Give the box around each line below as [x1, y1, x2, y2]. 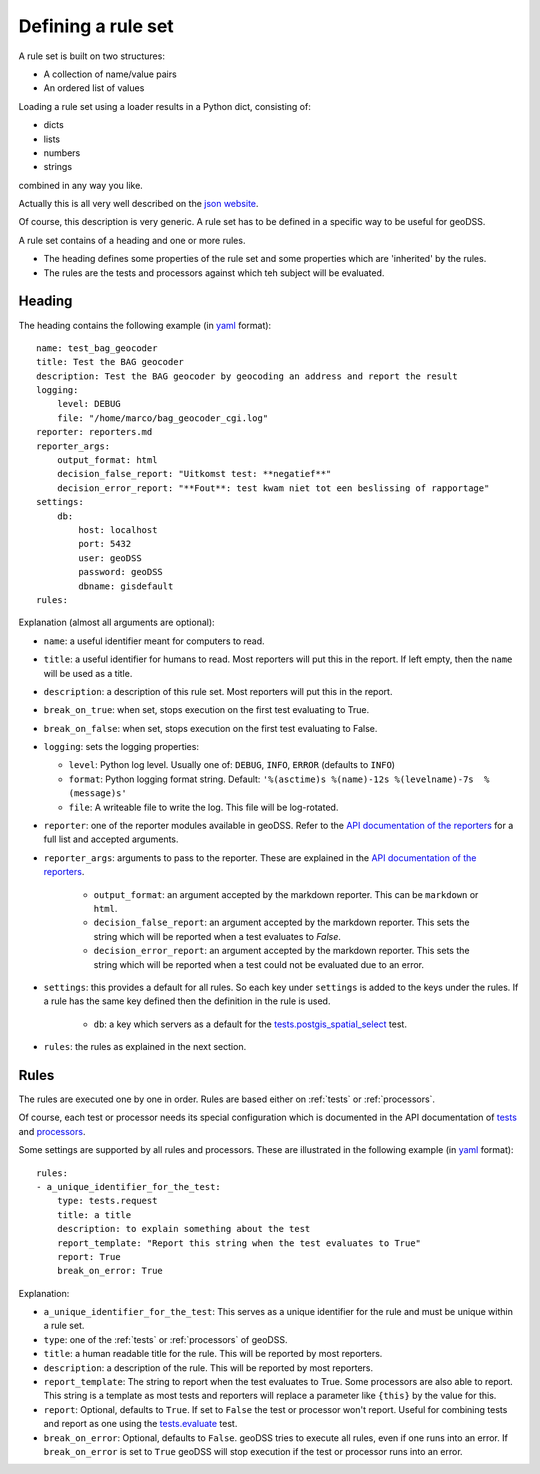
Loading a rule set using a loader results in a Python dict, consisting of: [18, 100, 312, 112]
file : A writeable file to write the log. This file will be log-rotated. [68, 801, 339, 813]
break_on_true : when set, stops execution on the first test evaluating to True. [43, 704, 370, 716]
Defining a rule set [18, 15, 174, 37]
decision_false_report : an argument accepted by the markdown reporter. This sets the [93, 916, 470, 929]
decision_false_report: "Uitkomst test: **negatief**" [56, 468, 332, 480]
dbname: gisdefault [78, 580, 174, 592]
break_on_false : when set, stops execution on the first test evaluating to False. [43, 722, 378, 734]
